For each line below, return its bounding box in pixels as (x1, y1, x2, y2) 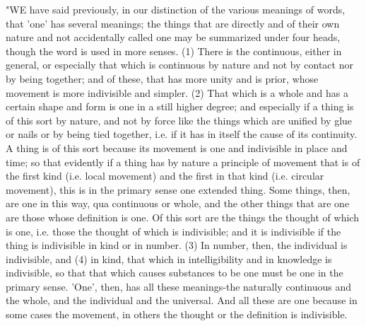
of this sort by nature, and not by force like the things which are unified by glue (6, 112, 353, 127)
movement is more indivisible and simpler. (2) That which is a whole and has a (6, 85, 348, 100)
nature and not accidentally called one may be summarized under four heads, (6, 30, 341, 45)
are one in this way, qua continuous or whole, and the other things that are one (6, 196, 350, 211)
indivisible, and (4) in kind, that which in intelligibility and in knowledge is (6, 251, 332, 266)
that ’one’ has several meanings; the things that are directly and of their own (6, 16, 340, 30)
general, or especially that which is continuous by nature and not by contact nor (6, 57, 353, 72)
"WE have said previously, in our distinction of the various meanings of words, (6, 2, 346, 16)
